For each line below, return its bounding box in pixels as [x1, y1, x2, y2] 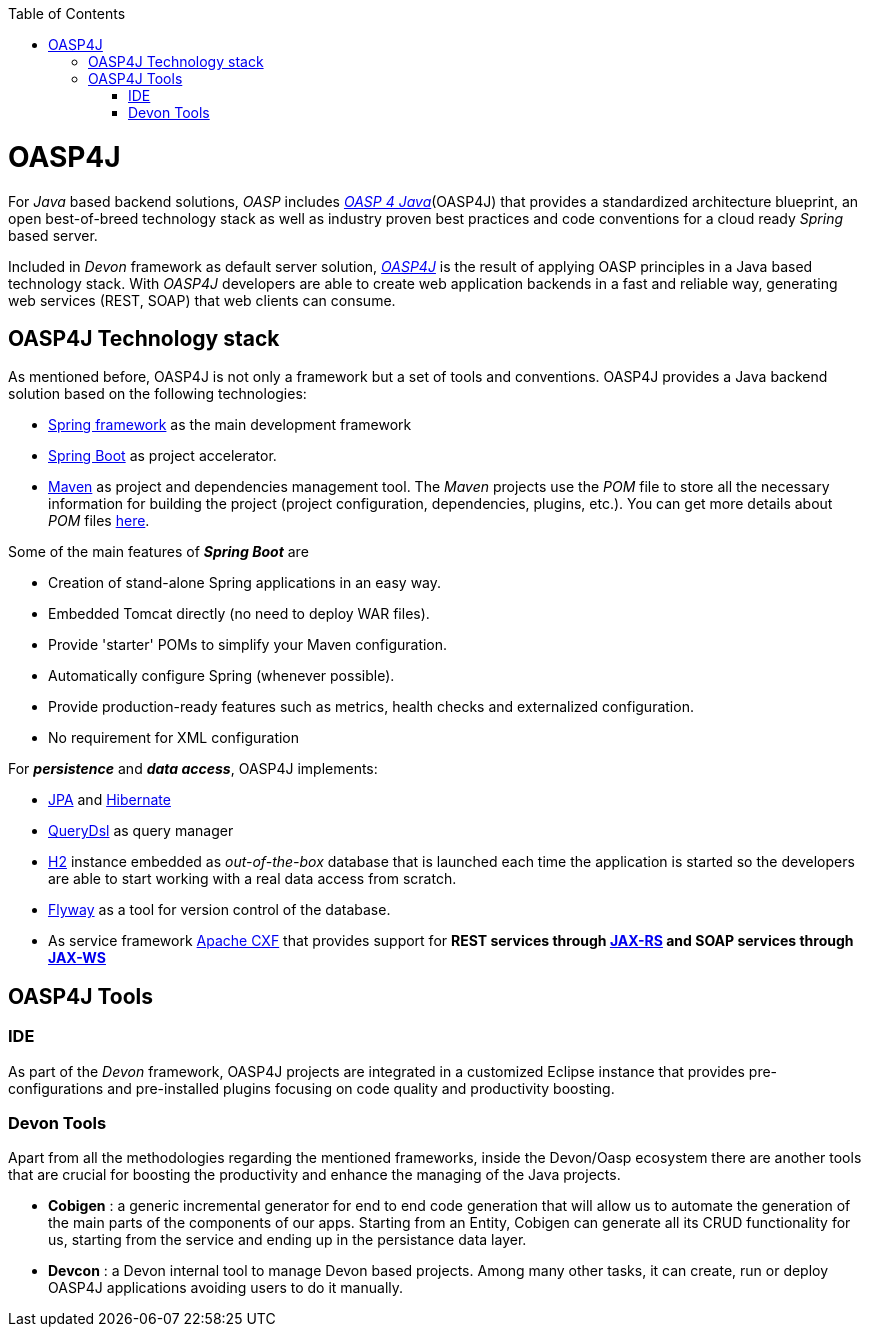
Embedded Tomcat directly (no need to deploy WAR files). [48, 605, 430, 623]
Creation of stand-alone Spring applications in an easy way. [48, 574, 442, 592]
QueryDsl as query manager [48, 822, 234, 840]
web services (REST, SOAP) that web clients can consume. [8, 291, 396, 309]
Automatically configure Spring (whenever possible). [48, 667, 395, 685]
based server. [8, 226, 98, 244]
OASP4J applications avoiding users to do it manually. [48, 1279, 404, 1297]
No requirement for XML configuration [48, 729, 300, 747]
